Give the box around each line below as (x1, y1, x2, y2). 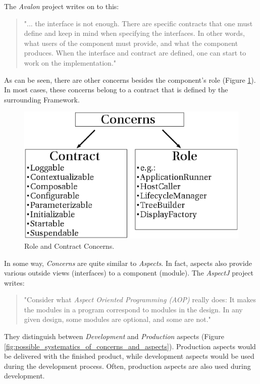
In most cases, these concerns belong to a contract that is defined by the (4, 84, 228, 95)
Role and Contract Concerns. (24, 240, 115, 251)
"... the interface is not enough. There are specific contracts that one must (24, 18, 253, 28)
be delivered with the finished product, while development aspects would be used (4, 351, 254, 361)
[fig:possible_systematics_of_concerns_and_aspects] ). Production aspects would (4, 341, 256, 351)
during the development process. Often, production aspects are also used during (4, 360, 251, 371)
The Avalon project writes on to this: (4, 1, 119, 11)
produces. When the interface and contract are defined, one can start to (24, 47, 246, 58)
